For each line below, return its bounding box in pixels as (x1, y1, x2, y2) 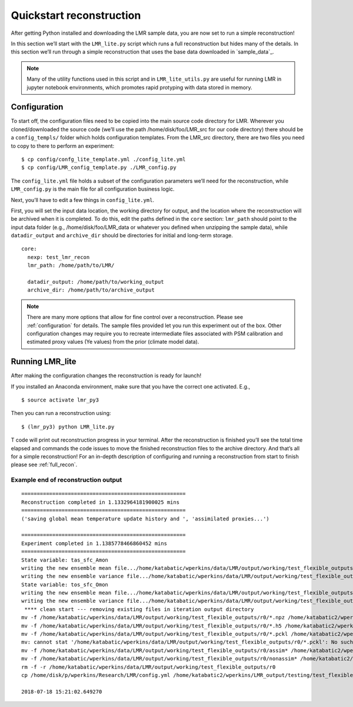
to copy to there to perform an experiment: (11, 142, 115, 150)
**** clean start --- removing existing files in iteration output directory (24, 606, 254, 612)
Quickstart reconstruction (11, 9, 141, 22)
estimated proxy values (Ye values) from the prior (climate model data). (26, 338, 199, 346)
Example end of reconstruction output (11, 476, 122, 484)
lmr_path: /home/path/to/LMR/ (27, 262, 115, 269)
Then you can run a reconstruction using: (11, 410, 111, 417)
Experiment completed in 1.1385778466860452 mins (21, 540, 168, 547)
